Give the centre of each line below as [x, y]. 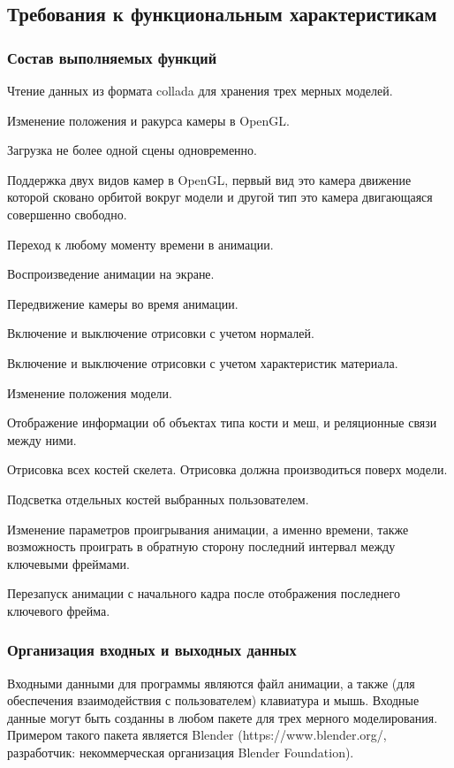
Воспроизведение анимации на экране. [111, 274]
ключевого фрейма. [59, 610]
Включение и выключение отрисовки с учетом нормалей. [161, 333]
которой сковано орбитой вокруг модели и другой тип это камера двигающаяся [220, 197]
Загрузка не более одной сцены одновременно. [132, 150]
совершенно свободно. [67, 214]
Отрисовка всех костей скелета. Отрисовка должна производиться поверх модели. [227, 469]
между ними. [42, 439]
